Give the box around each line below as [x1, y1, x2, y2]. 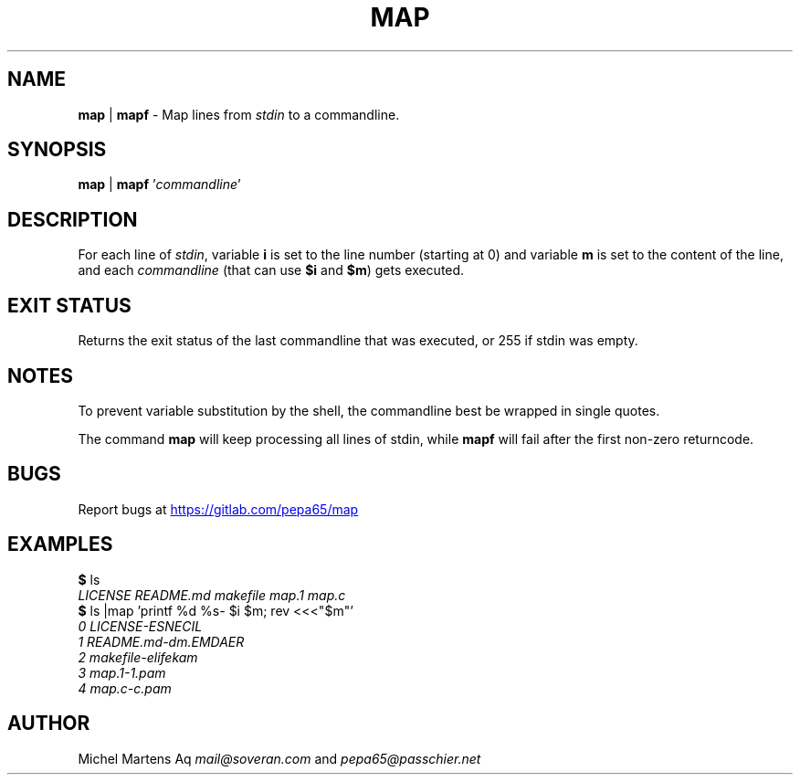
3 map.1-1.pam [78, 664, 166, 681]
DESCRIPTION [7, 207, 138, 231]
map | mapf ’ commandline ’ [78, 176, 241, 193]
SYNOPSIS [7, 138, 107, 162]
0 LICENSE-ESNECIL [78, 618, 203, 634]
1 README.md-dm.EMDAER [78, 633, 245, 650]
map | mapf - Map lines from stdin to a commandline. [78, 106, 400, 122]
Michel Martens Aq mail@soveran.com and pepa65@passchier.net [78, 750, 481, 766]
